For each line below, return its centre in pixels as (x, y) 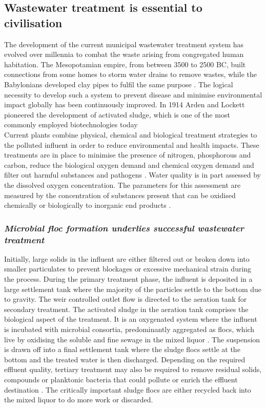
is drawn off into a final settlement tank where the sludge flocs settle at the (122, 349)
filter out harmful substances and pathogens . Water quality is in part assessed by (132, 175)
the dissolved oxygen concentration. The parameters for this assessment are (122, 184)
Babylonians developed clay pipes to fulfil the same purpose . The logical (119, 84)
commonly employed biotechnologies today (71, 124)
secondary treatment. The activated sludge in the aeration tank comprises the (126, 309)
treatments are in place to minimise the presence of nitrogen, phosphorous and (128, 155)
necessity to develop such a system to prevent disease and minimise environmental (133, 94)
